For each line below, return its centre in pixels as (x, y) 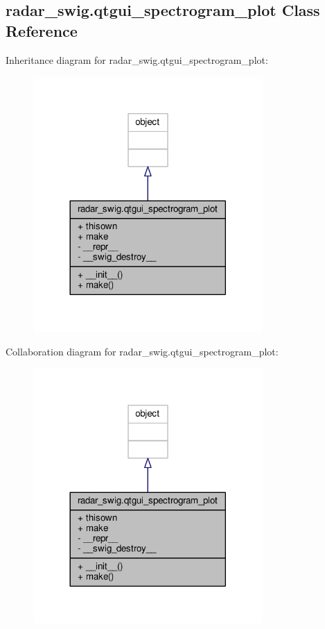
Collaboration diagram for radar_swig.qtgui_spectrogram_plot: (142, 351)
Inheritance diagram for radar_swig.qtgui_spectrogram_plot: (137, 59)
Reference (42, 30)
